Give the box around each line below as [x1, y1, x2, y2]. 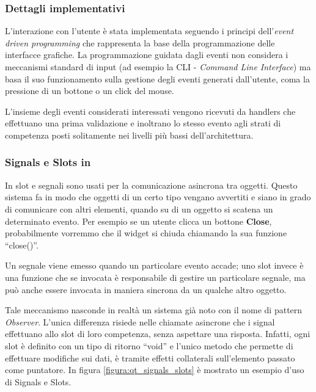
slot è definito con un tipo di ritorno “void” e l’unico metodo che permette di [5, 339, 293, 352]
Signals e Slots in [5, 154, 91, 170]
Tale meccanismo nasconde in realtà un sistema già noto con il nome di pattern [5, 303, 303, 316]
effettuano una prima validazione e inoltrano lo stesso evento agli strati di [5, 117, 281, 129]
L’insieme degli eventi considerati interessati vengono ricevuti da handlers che [5, 104, 296, 117]
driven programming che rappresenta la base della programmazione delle [5, 36, 275, 49]
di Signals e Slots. [5, 375, 72, 388]
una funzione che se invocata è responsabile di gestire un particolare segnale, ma [5, 270, 306, 283]
